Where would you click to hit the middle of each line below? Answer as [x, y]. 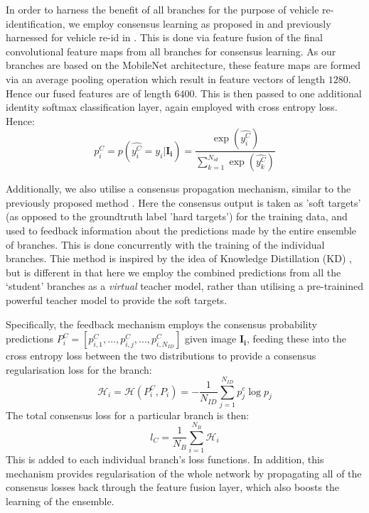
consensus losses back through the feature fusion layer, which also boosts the [173, 487]
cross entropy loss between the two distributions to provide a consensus [161, 356]
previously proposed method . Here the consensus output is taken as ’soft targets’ [183, 202]
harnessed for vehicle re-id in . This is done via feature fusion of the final [164, 37]
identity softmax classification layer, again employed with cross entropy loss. [172, 107]
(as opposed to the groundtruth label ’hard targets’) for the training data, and [177, 216]
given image [210, 339]
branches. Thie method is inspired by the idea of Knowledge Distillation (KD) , [179, 258]
